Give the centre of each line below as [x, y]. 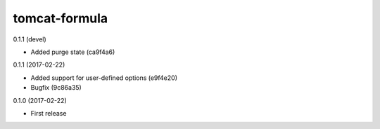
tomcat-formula [61, 18]
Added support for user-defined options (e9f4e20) [104, 78]
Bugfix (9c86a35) [56, 88]
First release [49, 113]
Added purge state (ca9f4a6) [73, 52]
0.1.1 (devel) [30, 39]
